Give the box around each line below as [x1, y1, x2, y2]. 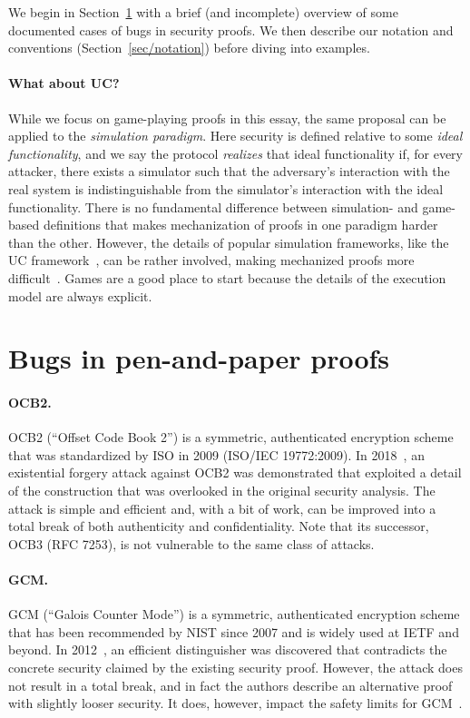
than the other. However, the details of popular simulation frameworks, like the [8, 232, 449, 251]
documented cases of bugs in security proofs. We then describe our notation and [8, 20, 454, 39]
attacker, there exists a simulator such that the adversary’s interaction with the [8, 162, 450, 181]
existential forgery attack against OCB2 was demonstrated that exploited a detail [8, 463, 462, 482]
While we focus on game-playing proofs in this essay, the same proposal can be [8, 108, 446, 127]
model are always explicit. [8, 286, 152, 305]
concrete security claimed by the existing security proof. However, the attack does [8, 658, 463, 677]
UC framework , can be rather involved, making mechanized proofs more [8, 251, 415, 270]
